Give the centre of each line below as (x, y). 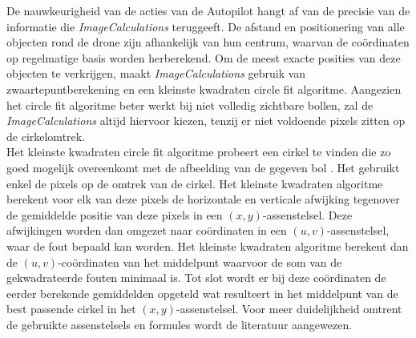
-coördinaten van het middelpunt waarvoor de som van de (200, 262)
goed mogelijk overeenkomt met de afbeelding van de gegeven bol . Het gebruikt (203, 167)
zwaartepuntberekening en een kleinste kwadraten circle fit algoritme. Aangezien (204, 89)
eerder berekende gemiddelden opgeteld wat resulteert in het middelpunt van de (202, 293)
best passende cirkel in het (71, 309)
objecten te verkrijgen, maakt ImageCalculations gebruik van (156, 73)
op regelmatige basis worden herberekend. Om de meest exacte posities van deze (204, 57)
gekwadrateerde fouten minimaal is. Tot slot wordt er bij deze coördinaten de (196, 278)
